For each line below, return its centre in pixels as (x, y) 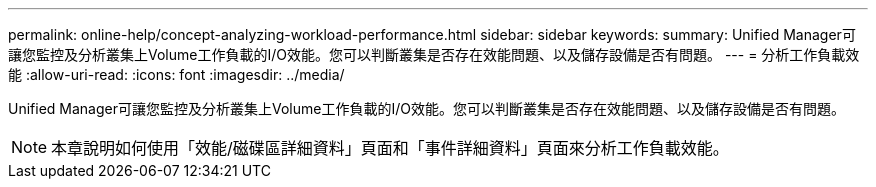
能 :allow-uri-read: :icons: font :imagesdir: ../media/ (176, 74)
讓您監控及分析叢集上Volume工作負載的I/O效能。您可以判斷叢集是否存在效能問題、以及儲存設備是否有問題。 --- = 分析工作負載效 (434, 54)
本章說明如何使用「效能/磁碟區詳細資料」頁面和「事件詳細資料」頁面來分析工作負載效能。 (390, 148)
